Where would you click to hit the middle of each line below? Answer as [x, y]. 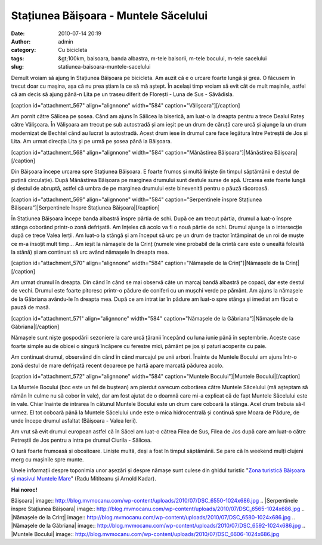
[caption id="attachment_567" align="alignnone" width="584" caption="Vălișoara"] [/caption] [126, 105]
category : [24, 50]
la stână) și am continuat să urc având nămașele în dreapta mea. [90, 252]
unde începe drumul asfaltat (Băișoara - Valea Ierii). [74, 420]
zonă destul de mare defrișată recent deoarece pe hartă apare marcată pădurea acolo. [117, 365]
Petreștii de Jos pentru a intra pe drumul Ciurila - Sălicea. [81, 440]
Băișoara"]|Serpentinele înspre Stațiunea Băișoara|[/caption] [86, 207]
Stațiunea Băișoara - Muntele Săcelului [109, 16]
